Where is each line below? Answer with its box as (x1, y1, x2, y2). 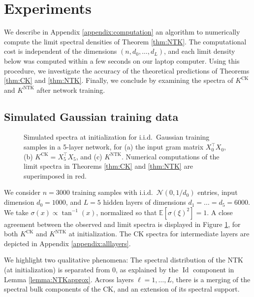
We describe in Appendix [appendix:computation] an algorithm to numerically (4, 27, 240, 37)
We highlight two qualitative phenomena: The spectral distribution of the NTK (4, 255, 243, 265)
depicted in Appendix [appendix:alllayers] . (4, 238, 131, 248)
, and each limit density (164, 46, 235, 56)
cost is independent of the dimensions (4, 46, 117, 56)
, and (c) (76, 151, 102, 161)
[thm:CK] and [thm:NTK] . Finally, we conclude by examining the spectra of (4, 75, 233, 85)
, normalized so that (96, 207, 157, 217)
